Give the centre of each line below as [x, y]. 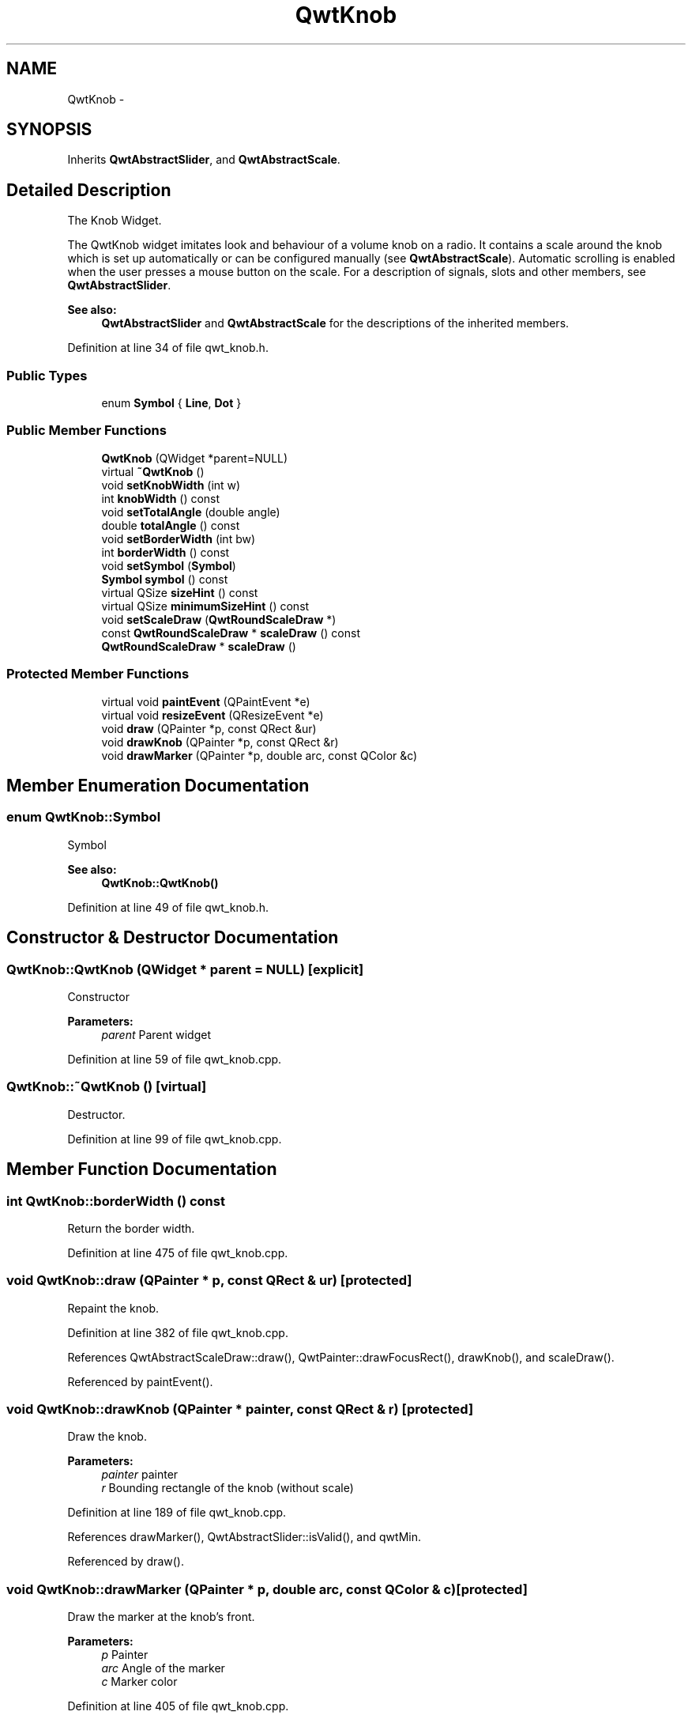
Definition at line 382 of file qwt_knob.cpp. [178, 1332]
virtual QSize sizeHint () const [180, 592]
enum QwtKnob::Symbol [84, 817]
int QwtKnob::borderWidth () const [116, 1201]
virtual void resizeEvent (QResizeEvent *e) [212, 715]
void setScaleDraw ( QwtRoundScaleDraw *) [219, 619]
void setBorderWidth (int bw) [179, 538]
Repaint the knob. [113, 1308]
